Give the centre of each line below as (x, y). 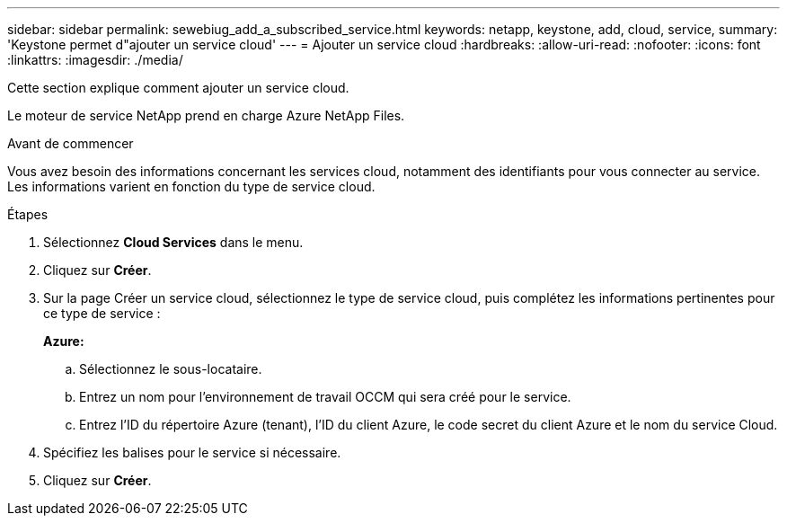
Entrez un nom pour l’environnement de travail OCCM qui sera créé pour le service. (325, 397)
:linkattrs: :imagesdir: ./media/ (95, 60)
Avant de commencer (71, 143)
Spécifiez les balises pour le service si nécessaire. (192, 452)
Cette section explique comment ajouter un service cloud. (178, 88)
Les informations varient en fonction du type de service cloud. (191, 186)
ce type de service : (102, 313)
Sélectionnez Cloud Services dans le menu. (173, 242)
